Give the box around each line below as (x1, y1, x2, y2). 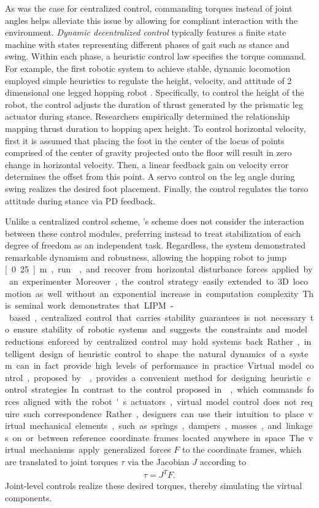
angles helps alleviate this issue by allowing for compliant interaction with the (5, 13, 298, 26)
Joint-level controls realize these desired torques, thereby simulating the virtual (5, 479, 302, 492)
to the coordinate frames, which (182, 443, 302, 456)
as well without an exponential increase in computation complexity (35, 287, 299, 299)
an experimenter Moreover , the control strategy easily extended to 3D (9, 275, 289, 288)
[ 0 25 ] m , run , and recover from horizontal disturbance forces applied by (5, 263, 313, 275)
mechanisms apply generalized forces (29, 443, 171, 456)
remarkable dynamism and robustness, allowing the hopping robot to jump (5, 250, 287, 263)
